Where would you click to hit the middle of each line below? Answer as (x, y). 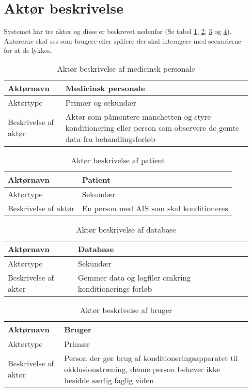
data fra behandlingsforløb (110, 139)
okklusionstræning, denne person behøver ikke (142, 369)
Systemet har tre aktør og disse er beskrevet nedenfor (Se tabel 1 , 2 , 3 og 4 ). (118, 31)
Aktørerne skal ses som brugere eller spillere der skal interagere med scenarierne (123, 40)
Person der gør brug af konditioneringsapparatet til (151, 358)
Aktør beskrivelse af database (126, 229)
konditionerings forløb (115, 288)
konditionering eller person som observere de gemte (152, 127)
